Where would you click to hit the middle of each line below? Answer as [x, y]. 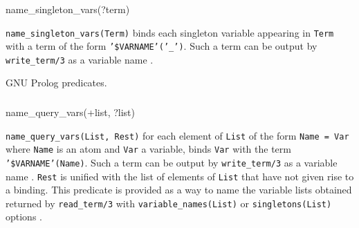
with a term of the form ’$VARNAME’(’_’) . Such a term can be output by [162, 46]
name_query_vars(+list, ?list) [70, 112]
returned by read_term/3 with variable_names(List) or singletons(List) [169, 203]
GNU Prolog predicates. [56, 83]
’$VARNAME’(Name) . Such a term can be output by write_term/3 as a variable [172, 162]
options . [24, 217]
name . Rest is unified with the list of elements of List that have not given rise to [180, 176]
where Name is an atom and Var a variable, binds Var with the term [148, 149]
